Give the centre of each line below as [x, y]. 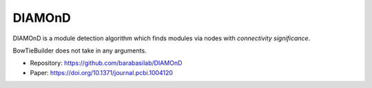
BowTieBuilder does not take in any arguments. [80, 50]
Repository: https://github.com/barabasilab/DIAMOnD [106, 63]
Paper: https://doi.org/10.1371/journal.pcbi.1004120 [102, 72]
